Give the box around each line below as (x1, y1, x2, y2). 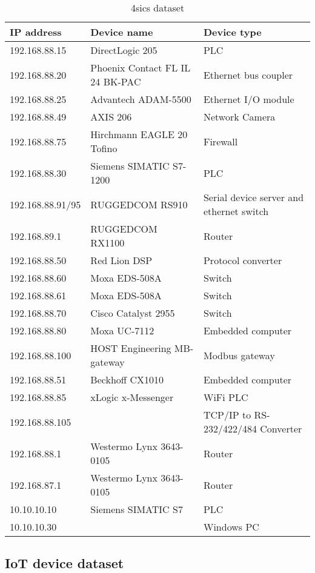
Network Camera (203, 110, 276, 124)
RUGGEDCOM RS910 (90, 197, 188, 211)
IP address (10, 25, 62, 39)
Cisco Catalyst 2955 (90, 306, 175, 320)
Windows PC (203, 520, 259, 534)
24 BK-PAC (90, 75, 141, 88)
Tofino (90, 141, 118, 155)
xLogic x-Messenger (90, 390, 174, 404)
